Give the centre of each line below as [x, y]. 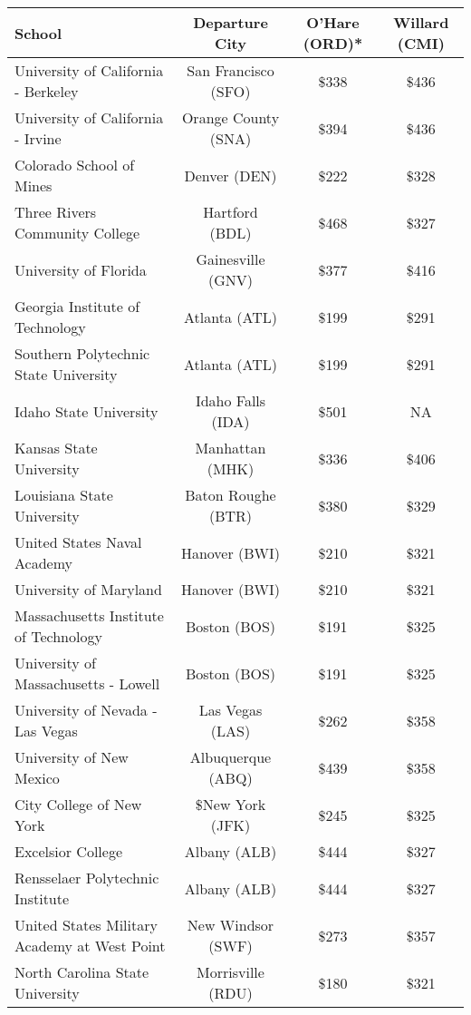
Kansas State [56, 448]
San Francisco [231, 70]
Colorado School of [75, 165]
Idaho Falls [231, 400]
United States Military [86, 925]
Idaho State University [87, 411]
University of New [72, 757]
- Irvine [38, 138]
